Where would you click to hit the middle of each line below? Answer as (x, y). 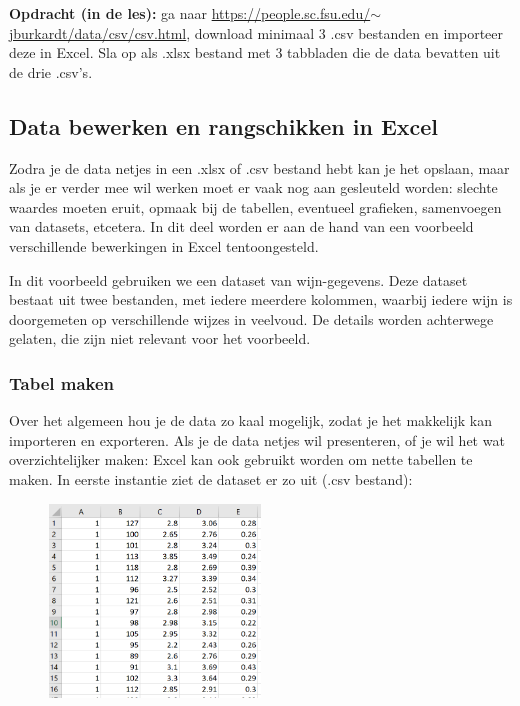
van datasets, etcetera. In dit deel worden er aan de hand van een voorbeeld (241, 226)
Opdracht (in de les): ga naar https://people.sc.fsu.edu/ (190, 13)
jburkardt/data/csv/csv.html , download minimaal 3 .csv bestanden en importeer (256, 32)
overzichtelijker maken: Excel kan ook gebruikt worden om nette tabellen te (241, 459)
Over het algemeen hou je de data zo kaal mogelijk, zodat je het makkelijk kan (251, 420)
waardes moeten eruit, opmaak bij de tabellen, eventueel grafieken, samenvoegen (255, 206)
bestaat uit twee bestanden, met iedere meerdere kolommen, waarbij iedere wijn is (261, 299)
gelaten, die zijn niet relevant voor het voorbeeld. (160, 338)
